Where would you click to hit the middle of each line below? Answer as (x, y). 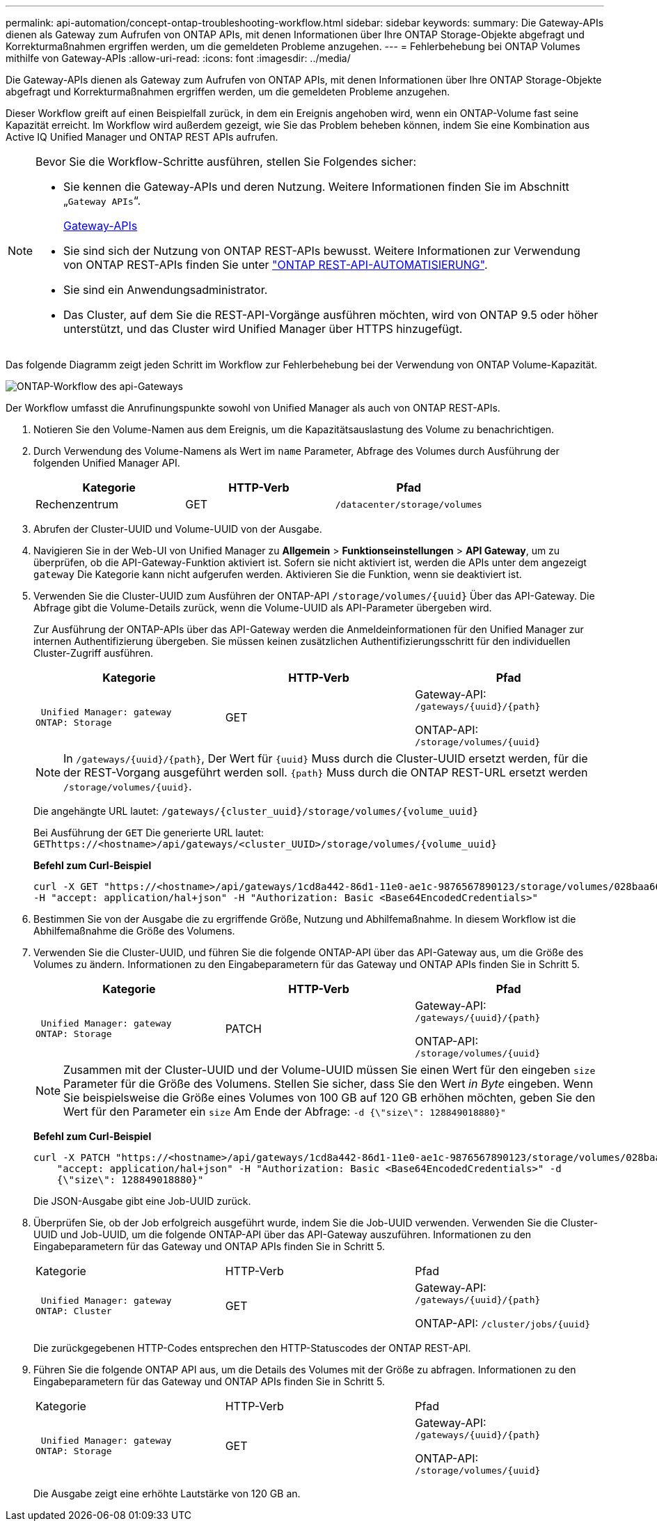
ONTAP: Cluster (74, 1311)
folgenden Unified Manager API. (107, 463)
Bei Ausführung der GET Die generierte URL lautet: (149, 833)
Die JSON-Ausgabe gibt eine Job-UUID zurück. (142, 1201)
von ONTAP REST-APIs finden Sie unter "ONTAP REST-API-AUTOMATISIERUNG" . (276, 265)
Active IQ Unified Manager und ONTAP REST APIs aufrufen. (142, 137)
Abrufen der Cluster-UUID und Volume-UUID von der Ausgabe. (178, 529)
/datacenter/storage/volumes (409, 504)
